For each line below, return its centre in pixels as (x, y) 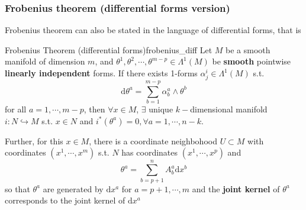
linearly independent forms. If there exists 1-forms (101, 73)
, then (94, 109)
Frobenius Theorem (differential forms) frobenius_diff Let (109, 49)
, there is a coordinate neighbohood (153, 140)
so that (17, 188)
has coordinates (150, 152)
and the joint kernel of (236, 188)
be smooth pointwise (252, 61)
